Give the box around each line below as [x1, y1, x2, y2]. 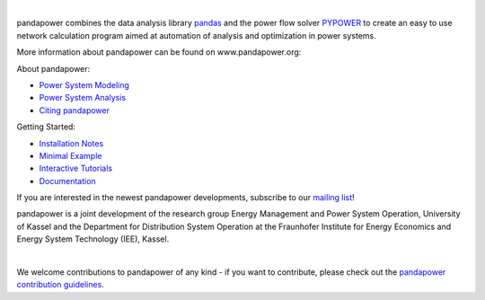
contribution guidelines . [16, 279, 105, 290]
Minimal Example [39, 150, 102, 161]
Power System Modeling [39, 79, 130, 90]
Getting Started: [16, 121, 76, 132]
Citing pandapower [39, 104, 110, 116]
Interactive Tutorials [39, 163, 112, 174]
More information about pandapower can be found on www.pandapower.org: [16, 47, 302, 57]
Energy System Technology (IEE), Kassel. [16, 234, 170, 244]
